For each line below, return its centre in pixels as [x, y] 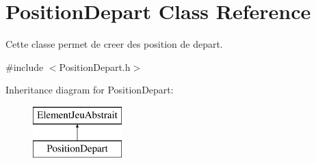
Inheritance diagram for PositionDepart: [90, 90]
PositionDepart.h [95, 66]
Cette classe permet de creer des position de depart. [114, 44]
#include [25, 66]
